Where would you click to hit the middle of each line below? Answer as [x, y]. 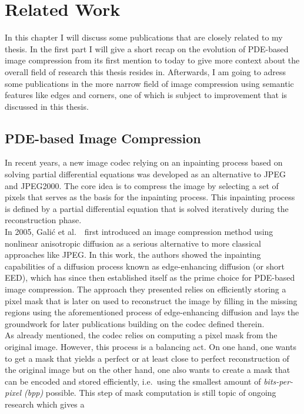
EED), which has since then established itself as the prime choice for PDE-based [150, 277]
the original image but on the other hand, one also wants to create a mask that [148, 370]
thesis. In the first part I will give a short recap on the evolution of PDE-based [147, 48]
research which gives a [45, 404]
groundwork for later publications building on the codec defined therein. [135, 323]
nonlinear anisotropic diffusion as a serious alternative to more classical [133, 243]
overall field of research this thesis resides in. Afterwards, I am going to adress [146, 71]
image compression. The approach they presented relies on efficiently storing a [146, 289]
